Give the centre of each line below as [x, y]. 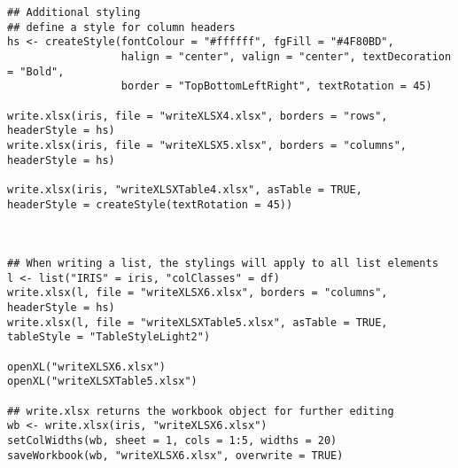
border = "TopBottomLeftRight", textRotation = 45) [276, 86]
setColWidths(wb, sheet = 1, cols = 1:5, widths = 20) [172, 441]
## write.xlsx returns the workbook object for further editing [201, 411]
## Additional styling [74, 12]
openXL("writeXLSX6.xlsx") [86, 367]
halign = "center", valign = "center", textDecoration [286, 56]
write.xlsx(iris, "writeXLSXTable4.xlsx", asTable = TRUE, [185, 189]
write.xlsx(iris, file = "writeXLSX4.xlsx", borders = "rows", [198, 116]
